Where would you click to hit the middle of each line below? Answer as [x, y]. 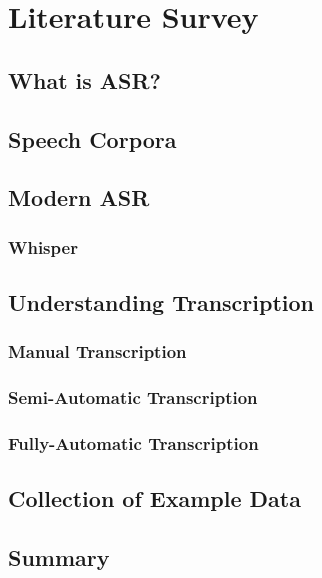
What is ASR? [85, 79]
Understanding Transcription [161, 301]
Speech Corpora [92, 138]
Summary [59, 557]
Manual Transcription [97, 351]
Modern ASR [79, 197]
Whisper [43, 246]
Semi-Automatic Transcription [133, 397]
